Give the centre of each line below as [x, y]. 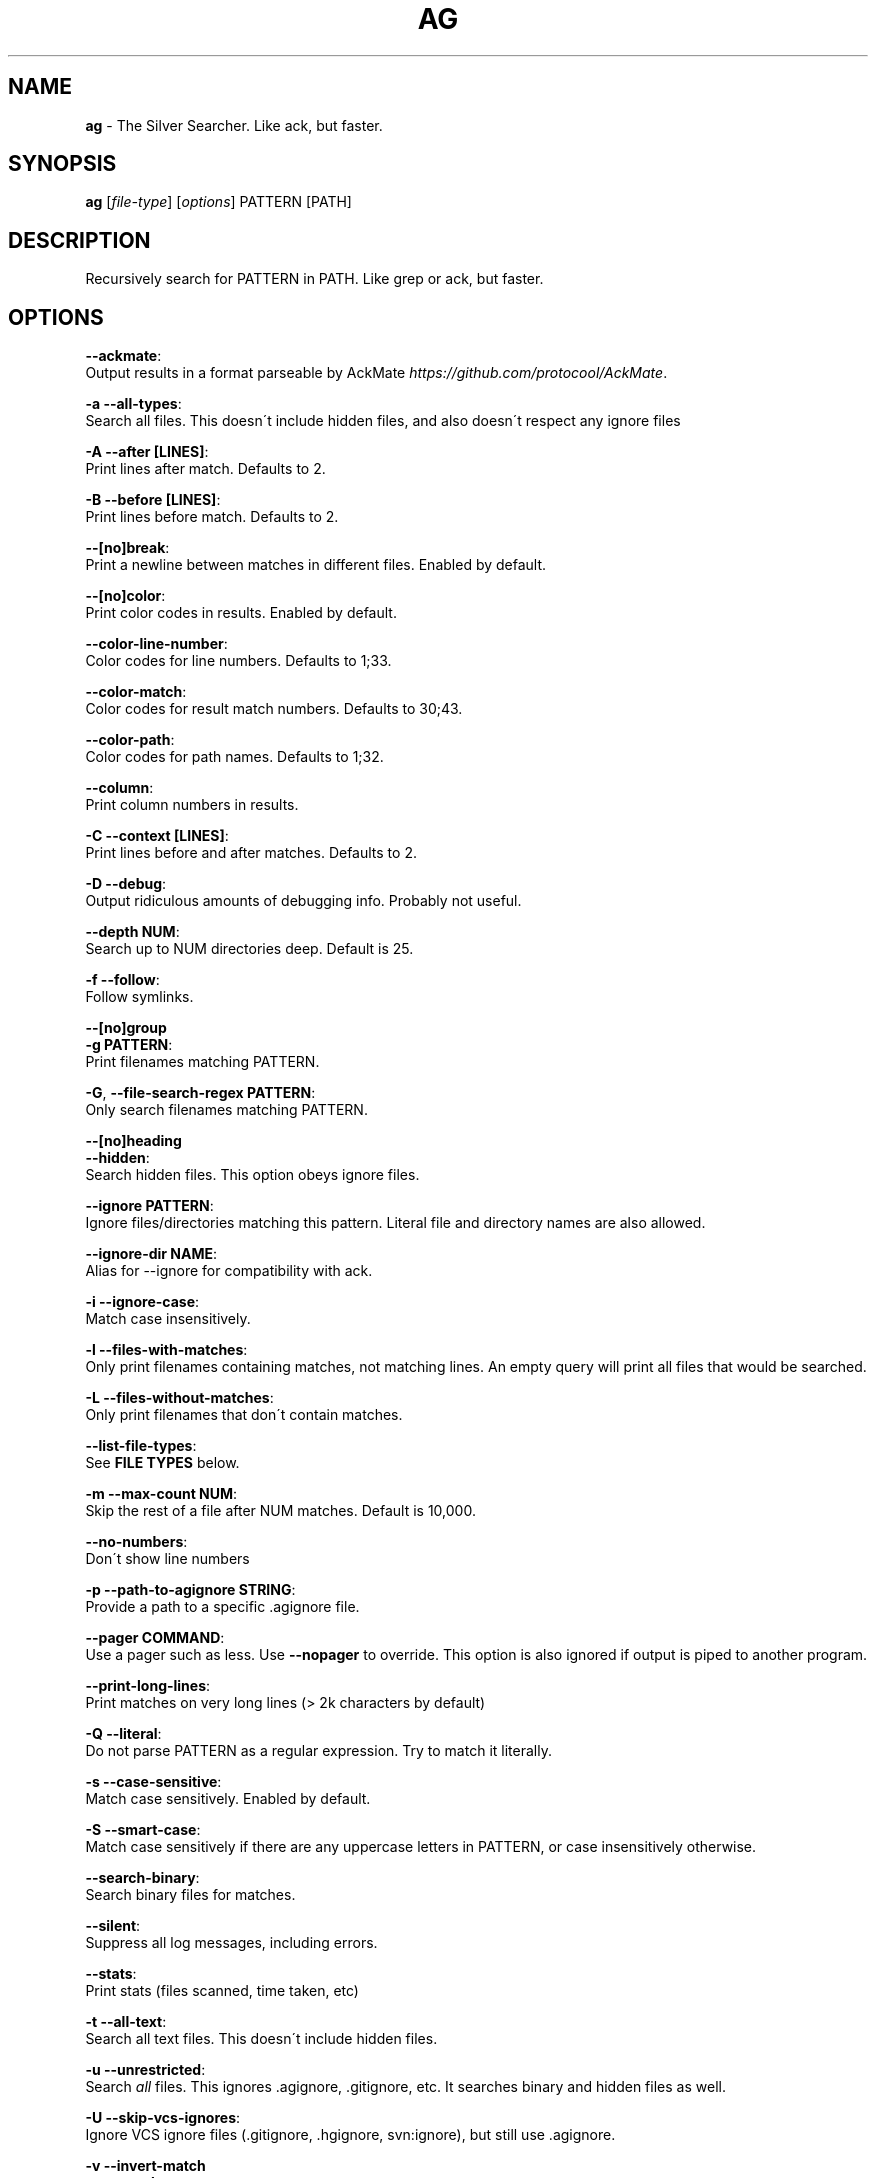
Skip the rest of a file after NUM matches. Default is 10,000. [280, 1511]
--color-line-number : [156, 644]
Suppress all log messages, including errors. [231, 1943]
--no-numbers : [136, 1542]
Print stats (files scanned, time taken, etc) [222, 1991]
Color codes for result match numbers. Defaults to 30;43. [274, 709]
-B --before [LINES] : [153, 500]
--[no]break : [127, 548]
